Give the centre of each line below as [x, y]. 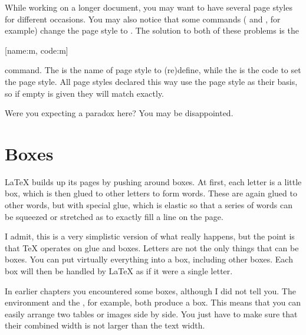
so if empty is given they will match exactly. [85, 93]
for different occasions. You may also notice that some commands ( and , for [143, 19]
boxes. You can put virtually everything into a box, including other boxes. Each [149, 259]
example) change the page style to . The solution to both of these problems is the [152, 30]
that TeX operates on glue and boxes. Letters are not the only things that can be [152, 247]
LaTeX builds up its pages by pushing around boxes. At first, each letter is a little [153, 181]
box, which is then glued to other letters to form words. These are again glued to [151, 193]
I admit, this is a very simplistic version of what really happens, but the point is [150, 236]
